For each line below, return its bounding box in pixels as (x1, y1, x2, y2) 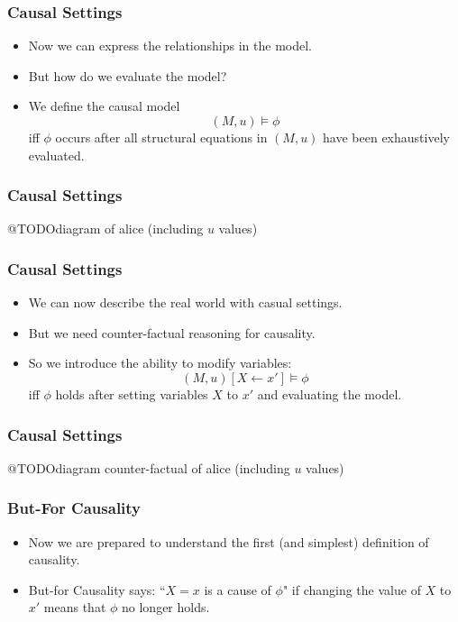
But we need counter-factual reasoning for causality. (28, 323, 316, 342)
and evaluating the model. (257, 385, 402, 403)
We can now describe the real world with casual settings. (28, 293, 343, 312)
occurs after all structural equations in (55, 128, 268, 146)
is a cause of (204, 580, 271, 599)
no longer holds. (122, 598, 210, 617)
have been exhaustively (323, 128, 450, 146)
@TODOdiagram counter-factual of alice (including (7, 458, 290, 477)
